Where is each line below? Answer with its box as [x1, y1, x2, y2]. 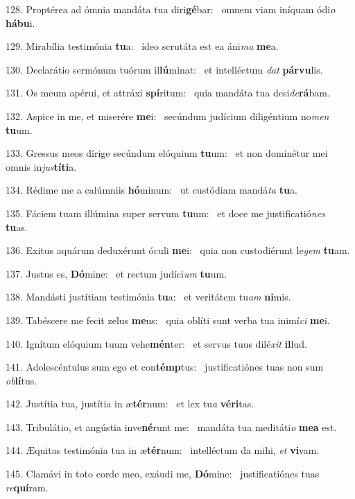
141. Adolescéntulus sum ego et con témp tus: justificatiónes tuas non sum [6, 360, 324, 374]
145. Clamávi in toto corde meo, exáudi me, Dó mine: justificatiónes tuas [6, 466, 320, 481]
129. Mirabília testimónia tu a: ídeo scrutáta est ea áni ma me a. [6, 39, 279, 53]
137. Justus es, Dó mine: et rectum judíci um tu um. [6, 266, 227, 280]
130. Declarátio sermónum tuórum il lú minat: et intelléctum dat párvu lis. [6, 62, 323, 76]
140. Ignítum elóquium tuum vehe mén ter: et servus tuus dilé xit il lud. [6, 336, 307, 350]
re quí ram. [6, 480, 49, 494]
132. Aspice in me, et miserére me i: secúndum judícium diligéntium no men [6, 108, 329, 123]
